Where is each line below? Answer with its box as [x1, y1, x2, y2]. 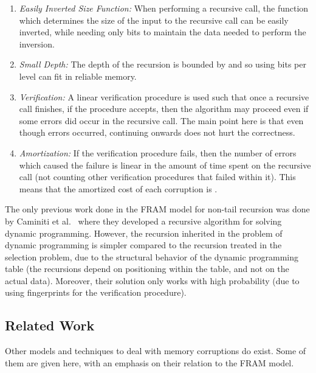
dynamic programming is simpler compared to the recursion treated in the [5, 239, 282, 251]
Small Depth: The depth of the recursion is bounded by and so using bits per [19, 58, 306, 71]
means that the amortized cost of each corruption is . [19, 182, 218, 195]
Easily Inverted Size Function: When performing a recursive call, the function [19, 2, 309, 14]
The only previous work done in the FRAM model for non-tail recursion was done [5, 203, 310, 215]
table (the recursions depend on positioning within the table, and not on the [5, 262, 289, 275]
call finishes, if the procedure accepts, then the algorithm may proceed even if [19, 102, 309, 115]
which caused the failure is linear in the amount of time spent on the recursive [19, 158, 311, 171]
